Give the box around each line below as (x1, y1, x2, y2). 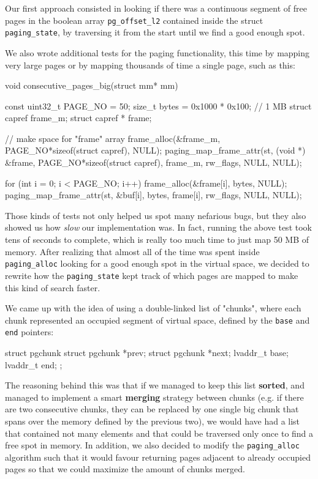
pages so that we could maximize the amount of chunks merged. (5, 462, 245, 475)
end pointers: (5, 325, 54, 338)
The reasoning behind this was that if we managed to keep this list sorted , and (5, 379, 305, 392)
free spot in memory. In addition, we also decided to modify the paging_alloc (5, 439, 300, 451)
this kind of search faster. (5, 281, 100, 294)
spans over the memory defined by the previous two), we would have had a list (5, 415, 300, 427)
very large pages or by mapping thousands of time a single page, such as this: (5, 58, 295, 71)
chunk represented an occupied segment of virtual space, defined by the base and (5, 313, 310, 326)
